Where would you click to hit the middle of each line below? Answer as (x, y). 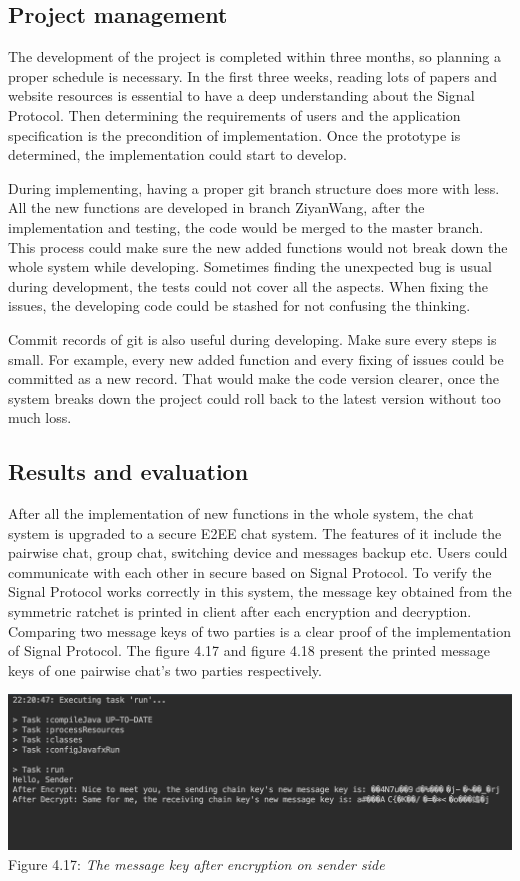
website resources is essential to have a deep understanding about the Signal (241, 95)
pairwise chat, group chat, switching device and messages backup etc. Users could (258, 552)
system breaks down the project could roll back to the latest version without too (254, 397)
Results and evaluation (128, 471)
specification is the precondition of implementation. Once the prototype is (234, 134)
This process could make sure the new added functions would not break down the (258, 246)
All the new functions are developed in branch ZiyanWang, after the (216, 207)
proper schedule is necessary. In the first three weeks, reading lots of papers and (252, 75)
